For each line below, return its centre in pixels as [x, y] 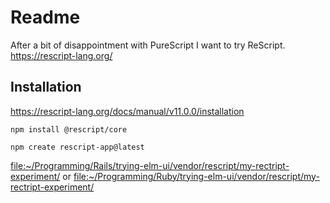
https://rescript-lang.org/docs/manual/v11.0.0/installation [127, 111]
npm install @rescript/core [69, 129]
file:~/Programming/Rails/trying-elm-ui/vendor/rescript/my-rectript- [150, 165]
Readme [45, 17]
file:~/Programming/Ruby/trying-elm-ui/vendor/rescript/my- [196, 176]
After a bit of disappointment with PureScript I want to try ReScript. [148, 45]
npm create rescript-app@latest [77, 147]
